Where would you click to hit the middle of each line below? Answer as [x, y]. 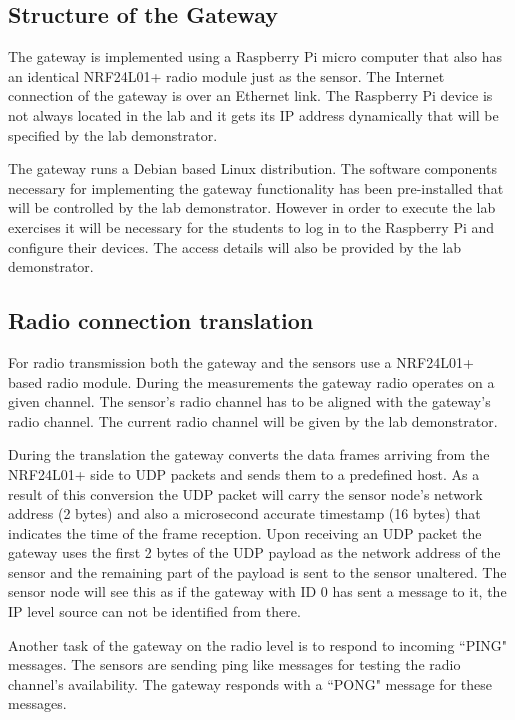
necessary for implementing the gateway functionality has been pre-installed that [256, 187]
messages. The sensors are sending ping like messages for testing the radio [234, 664]
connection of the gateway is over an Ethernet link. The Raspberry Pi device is [250, 95]
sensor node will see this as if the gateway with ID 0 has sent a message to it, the [257, 591]
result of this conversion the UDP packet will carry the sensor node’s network [245, 493]
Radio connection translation [161, 320]
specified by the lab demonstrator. [113, 134]
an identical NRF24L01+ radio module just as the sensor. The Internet [226, 75]
